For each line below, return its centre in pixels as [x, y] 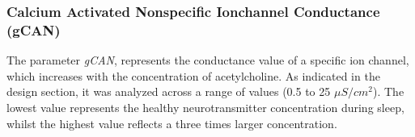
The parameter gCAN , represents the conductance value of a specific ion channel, [208, 60]
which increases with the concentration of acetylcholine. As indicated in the [193, 75]
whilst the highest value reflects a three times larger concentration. [172, 123]
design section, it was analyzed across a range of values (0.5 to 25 [169, 91]
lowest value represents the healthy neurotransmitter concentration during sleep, [205, 107]
